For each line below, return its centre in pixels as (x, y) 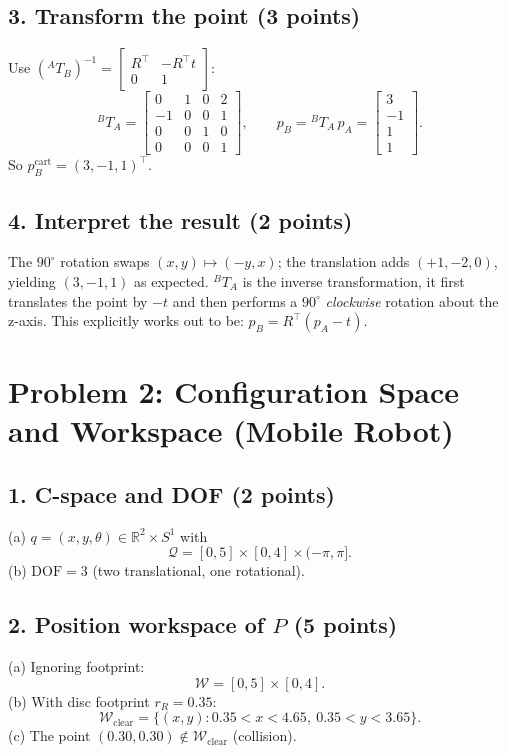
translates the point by (78, 300)
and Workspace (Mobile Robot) (231, 430)
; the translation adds (343, 261)
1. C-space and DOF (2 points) (171, 494)
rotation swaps (105, 261)
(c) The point (49, 735)
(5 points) (345, 624)
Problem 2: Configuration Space (233, 391)
